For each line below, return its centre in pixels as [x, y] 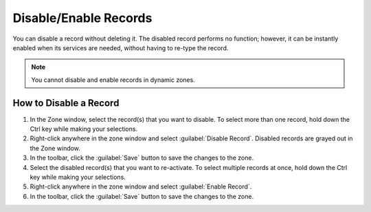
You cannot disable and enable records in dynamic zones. [113, 80]
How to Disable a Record [66, 103]
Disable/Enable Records [82, 18]
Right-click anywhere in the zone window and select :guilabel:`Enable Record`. [141, 187]
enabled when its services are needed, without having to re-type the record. [121, 47]
